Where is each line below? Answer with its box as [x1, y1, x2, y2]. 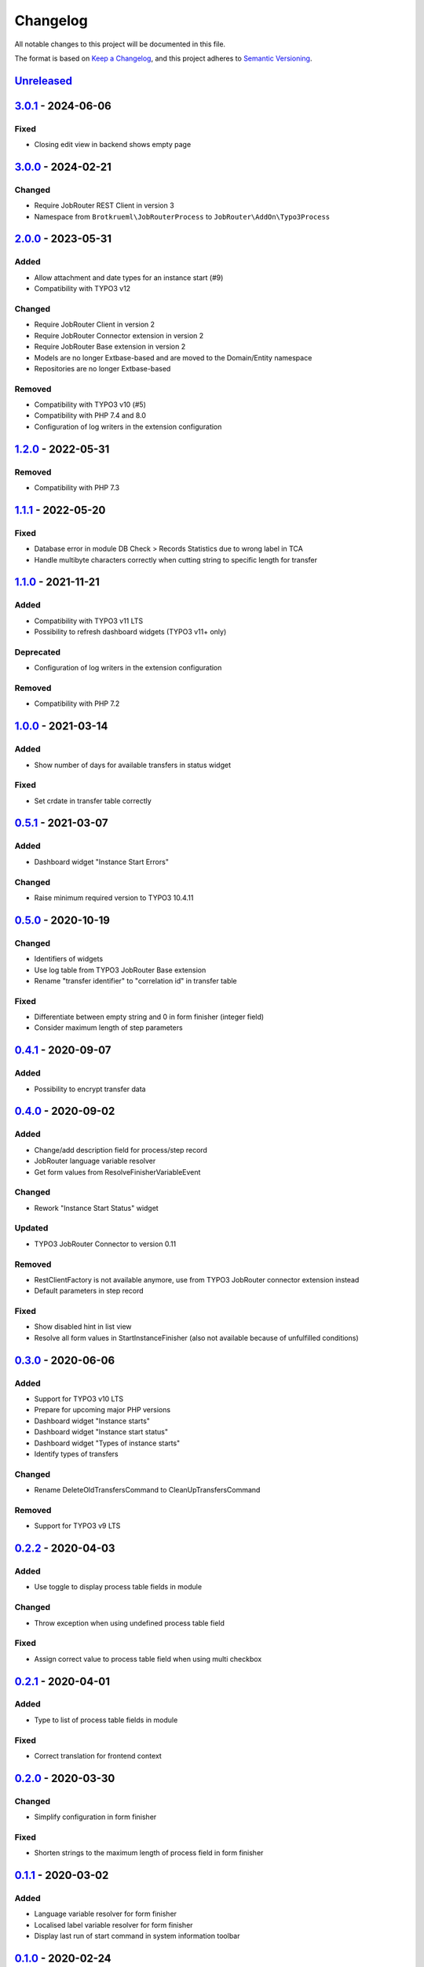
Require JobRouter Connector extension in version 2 [34, 330, 204, 340]
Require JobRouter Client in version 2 [34, 319, 155, 330]
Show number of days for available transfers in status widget [34, 760, 232, 769]
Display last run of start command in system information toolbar [34, 1932, 240, 1941]
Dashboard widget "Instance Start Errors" [34, 857, 169, 866]
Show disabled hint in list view [34, 1322, 133, 1331]
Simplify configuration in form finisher [34, 1812, 157, 1821]
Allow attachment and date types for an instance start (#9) [34, 272, 224, 282]
